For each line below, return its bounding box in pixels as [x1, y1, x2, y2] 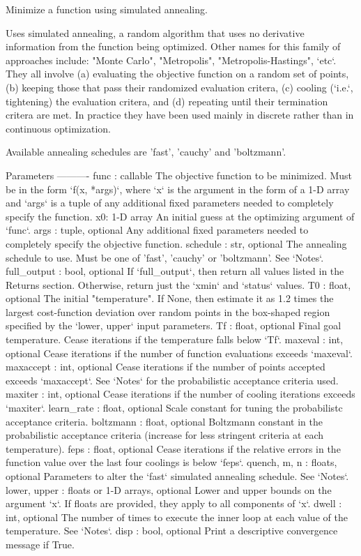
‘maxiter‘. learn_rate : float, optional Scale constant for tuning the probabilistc [6, 400, 343, 415]
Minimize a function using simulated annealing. [6, 2, 208, 16]
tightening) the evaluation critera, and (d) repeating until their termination [6, 93, 328, 108]
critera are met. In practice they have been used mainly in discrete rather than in [6, 107, 354, 122]
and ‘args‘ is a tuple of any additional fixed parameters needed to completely [6, 195, 334, 210]
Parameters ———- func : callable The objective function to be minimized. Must [6, 167, 353, 182]
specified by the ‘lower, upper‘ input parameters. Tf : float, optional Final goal [6, 318, 341, 333]
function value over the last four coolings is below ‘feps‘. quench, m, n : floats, [6, 455, 337, 469]
